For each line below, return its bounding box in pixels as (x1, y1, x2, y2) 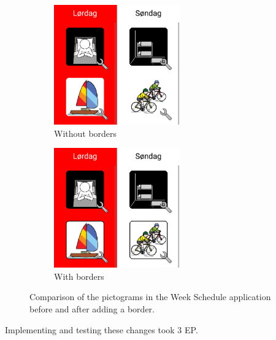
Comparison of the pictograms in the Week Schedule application (29, 290, 271, 303)
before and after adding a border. (29, 303, 155, 315)
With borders (54, 269, 104, 282)
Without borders (54, 126, 117, 139)
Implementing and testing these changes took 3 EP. (5, 323, 198, 336)
